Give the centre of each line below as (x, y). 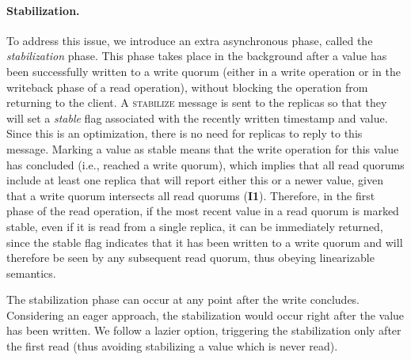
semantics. (31, 273)
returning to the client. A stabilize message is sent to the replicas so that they (197, 102)
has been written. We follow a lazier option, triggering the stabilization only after (204, 330)
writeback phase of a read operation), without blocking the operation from (187, 87)
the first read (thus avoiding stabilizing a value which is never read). (172, 346)
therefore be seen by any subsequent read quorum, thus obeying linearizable (190, 258)
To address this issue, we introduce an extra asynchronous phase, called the (190, 40)
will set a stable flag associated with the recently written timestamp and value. (197, 117)
